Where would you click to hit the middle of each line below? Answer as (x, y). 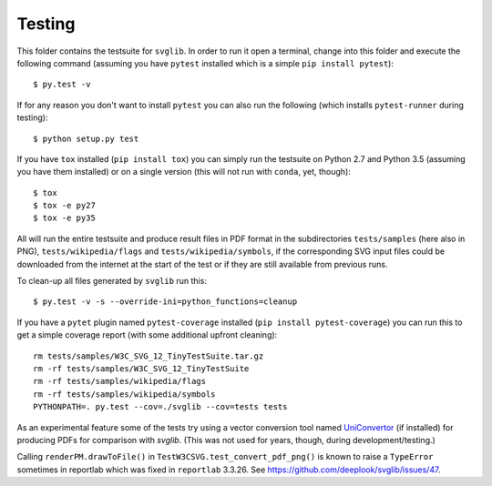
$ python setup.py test (86, 138)
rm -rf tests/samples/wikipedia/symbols (124, 394)
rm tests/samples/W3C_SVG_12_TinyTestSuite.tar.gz (149, 356)
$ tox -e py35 (64, 218)
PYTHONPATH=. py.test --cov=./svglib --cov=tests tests (160, 407)
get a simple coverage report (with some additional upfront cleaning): (147, 335)
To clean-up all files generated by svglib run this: (112, 281)
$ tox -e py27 (64, 206)
